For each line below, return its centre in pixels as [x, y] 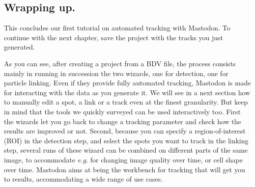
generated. [20, 47]
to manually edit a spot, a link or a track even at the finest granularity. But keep [126, 102]
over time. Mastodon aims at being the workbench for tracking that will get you [125, 169]
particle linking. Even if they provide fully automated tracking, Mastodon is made [127, 83]
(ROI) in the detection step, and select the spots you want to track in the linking [126, 140]
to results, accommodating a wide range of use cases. [84, 179]
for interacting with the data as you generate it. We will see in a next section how [127, 92]
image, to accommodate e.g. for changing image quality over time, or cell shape [123, 159]
